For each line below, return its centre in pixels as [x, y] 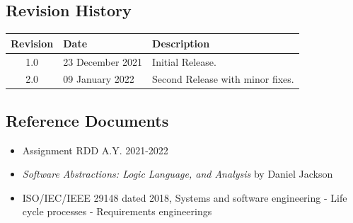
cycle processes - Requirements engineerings [117, 211]
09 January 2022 [99, 79]
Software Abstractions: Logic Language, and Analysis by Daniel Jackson [178, 174]
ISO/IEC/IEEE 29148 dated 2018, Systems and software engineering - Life [185, 197]
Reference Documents [87, 120]
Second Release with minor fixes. [223, 79]
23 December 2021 [103, 61]
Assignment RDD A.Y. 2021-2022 [95, 150]
